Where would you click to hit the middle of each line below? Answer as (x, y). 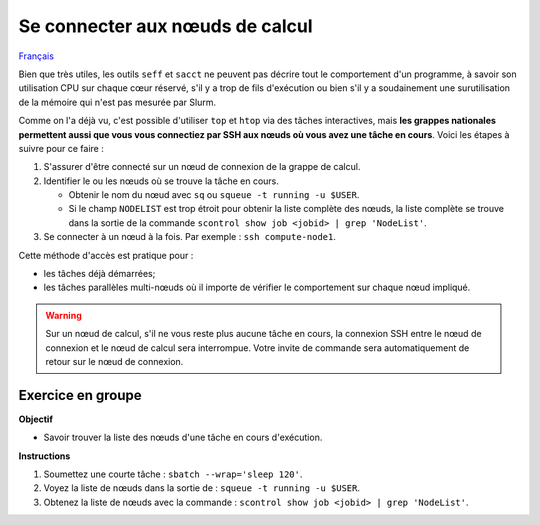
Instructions (44, 456)
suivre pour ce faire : (61, 148)
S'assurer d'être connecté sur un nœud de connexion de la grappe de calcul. (202, 167)
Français (36, 56)
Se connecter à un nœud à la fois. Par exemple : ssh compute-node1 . (190, 237)
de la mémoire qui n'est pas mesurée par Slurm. (117, 102)
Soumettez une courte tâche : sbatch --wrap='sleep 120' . (173, 474)
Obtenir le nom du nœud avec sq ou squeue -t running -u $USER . (214, 195)
